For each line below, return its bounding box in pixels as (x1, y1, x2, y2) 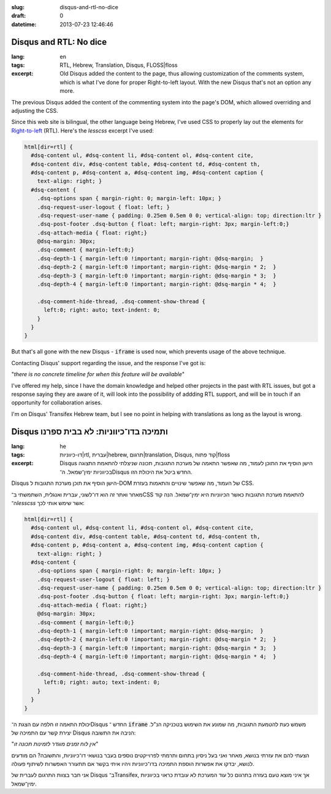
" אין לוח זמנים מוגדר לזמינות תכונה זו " (11, 740, 99, 748)
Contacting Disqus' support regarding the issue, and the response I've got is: (11, 359, 206, 366)
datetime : (11, 20, 37, 28)
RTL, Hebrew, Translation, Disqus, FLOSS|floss (59, 61, 178, 69)
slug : (11, 4, 25, 10)
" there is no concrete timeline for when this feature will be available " (11, 371, 185, 378)
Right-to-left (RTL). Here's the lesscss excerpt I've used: (11, 126, 154, 134)
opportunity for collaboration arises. (11, 399, 102, 406)
